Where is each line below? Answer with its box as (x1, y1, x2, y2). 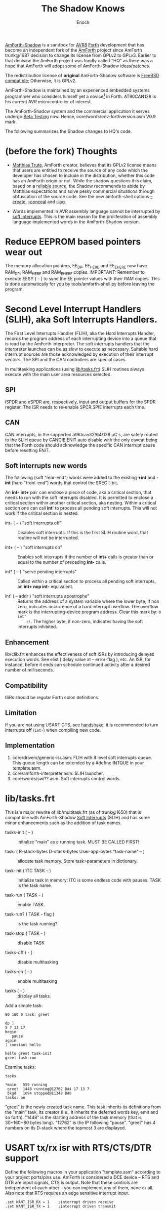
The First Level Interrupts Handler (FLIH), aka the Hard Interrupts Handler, (5, 331, 155, 336)
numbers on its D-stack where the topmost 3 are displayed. (5, 1125, 126, 1130)
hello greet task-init (5, 1051, 52, 1056)
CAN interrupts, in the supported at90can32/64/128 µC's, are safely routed (5, 431, 158, 437)
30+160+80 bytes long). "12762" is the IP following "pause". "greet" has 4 (5, 1120, 156, 1126)
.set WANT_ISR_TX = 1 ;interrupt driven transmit (5, 1204, 116, 1209)
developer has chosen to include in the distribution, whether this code (12, 172, 155, 178)
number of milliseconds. (5, 667, 54, 673)
